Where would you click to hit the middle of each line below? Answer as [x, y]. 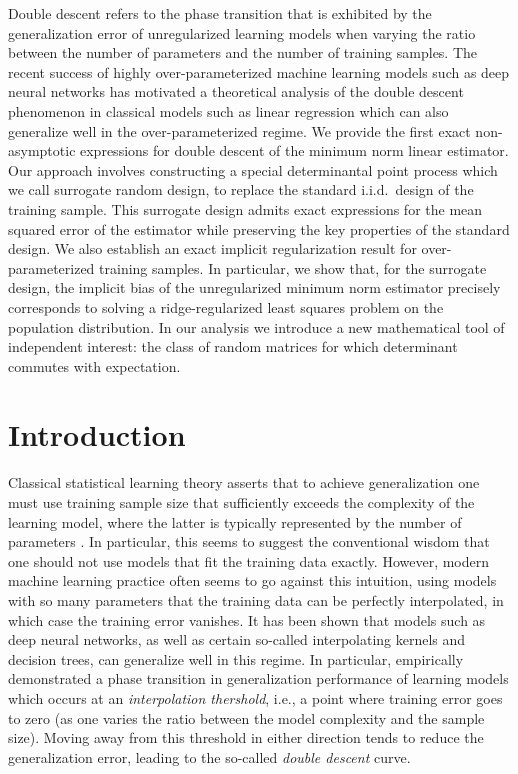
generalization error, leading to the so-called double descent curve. [209, 756]
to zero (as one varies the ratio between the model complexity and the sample [246, 717]
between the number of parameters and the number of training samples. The [243, 52]
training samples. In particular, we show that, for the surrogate [293, 267]
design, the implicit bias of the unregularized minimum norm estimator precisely [254, 287]
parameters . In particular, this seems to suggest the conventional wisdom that [249, 541]
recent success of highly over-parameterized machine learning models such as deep [259, 71]
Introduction [97, 434]
